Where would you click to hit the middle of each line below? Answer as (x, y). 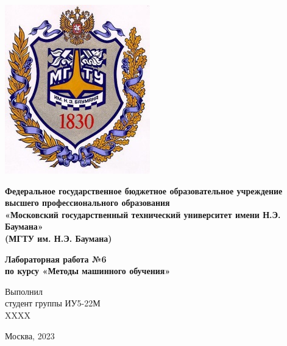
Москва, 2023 (30, 335)
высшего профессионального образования (87, 203)
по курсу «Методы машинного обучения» (88, 271)
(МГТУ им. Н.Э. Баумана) (58, 238)
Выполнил (24, 291)
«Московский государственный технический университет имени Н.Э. (143, 214)
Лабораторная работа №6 (56, 259)
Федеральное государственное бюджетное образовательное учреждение (144, 190)
